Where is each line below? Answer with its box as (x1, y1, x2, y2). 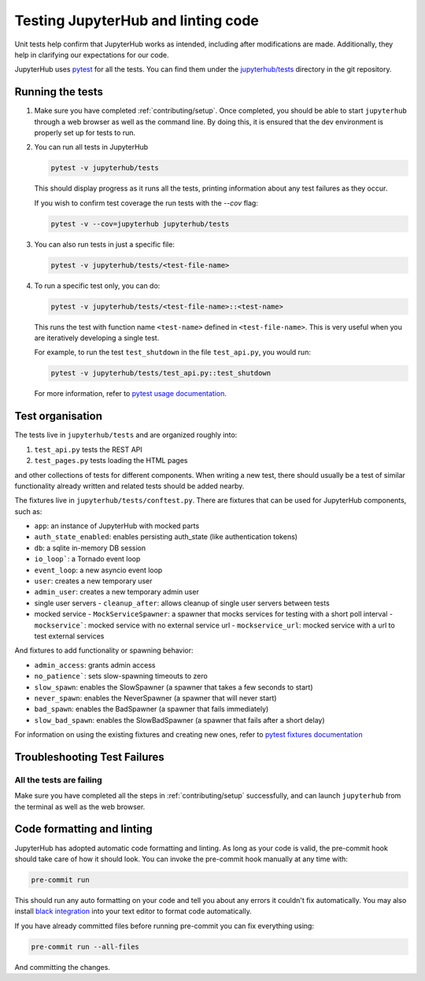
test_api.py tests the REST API (34, 445, 143, 454)
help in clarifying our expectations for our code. (14, 50, 169, 59)
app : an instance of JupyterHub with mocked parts (34, 521, 200, 531)
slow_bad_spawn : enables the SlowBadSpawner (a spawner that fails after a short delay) (34, 715, 326, 724)
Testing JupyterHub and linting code (14, 12, 260, 29)
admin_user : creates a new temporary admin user (34, 587, 200, 597)
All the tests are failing (14, 774, 102, 785)
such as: (14, 506, 42, 516)
